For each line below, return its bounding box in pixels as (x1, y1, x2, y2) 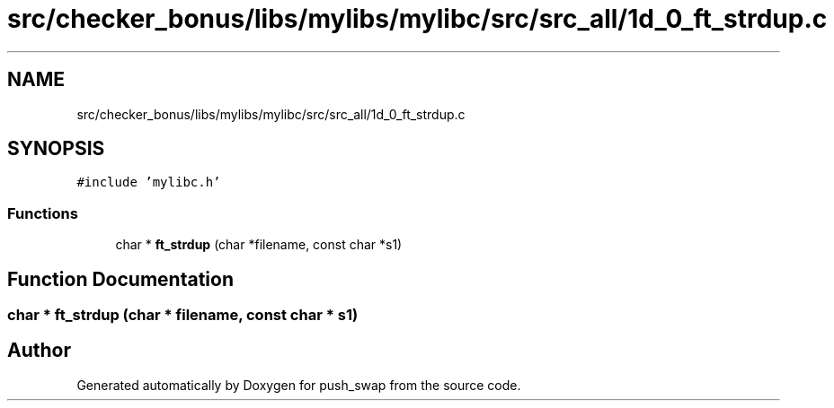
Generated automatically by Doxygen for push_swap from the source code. (76, 377, 521, 393)
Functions (7, 204, 78, 222)
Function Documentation (7, 267, 234, 291)
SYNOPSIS (7, 137, 105, 161)
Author (7, 339, 71, 362)
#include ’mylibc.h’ (76, 175, 221, 190)
